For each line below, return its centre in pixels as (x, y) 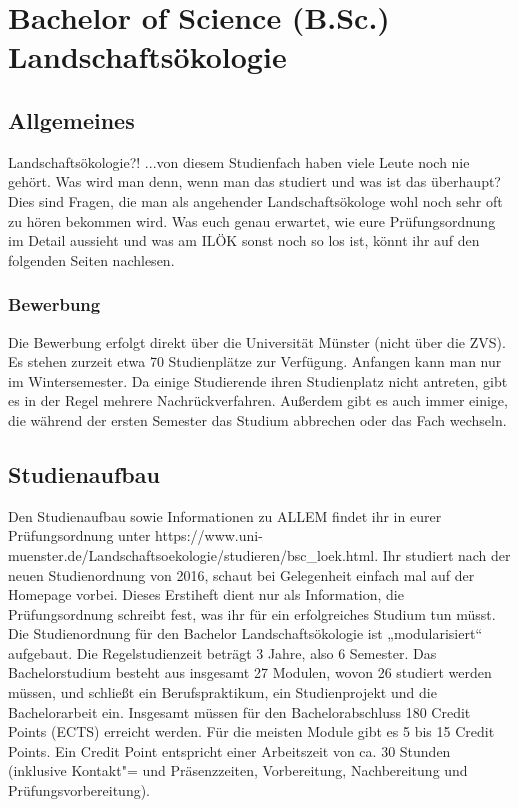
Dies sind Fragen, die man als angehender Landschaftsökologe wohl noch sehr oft (255, 200)
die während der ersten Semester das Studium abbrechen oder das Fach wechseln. (257, 419)
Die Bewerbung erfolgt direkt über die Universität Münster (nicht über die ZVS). (257, 341)
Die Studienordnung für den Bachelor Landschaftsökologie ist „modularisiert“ (245, 633)
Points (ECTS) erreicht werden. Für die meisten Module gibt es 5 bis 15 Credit (251, 731)
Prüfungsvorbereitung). (79, 790)
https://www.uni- (209, 535)
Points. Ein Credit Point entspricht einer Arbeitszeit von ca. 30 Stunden (229, 750)
